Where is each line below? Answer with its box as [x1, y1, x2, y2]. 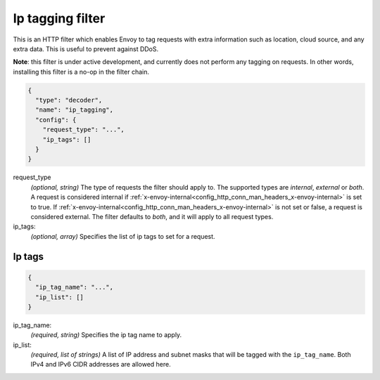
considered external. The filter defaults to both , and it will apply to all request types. [30, 212, 274, 221]
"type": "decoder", [35, 96, 103, 105]
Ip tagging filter [13, 11, 106, 26]
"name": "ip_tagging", [35, 106, 114, 114]
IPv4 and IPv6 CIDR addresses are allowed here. [30, 360, 172, 369]
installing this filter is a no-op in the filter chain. [13, 67, 149, 76]
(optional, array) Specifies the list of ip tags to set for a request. [30, 232, 215, 240]
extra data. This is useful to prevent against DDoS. [13, 44, 159, 53]
